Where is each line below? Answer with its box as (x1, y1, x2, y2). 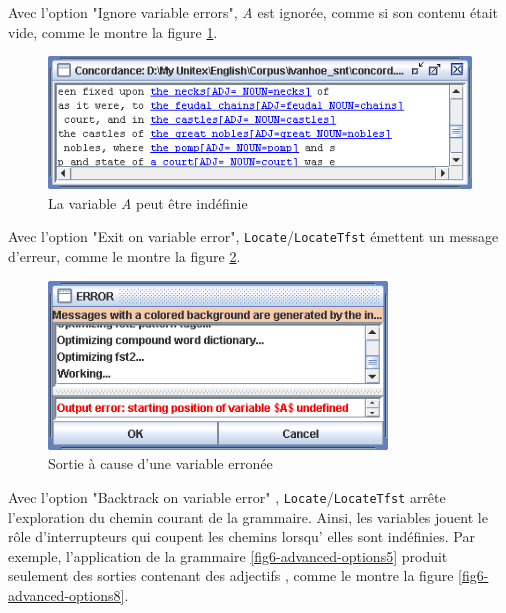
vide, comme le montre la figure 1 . (8, 21, 218, 42)
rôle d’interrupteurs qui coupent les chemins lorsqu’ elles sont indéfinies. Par (8, 526, 475, 547)
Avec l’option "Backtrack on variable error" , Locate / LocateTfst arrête (8, 487, 446, 508)
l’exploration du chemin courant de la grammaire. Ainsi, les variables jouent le (8, 506, 488, 527)
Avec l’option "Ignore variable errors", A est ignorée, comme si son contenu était (8, 2, 498, 22)
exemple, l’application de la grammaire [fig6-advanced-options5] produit (8, 545, 448, 566)
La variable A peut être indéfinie (48, 192, 248, 213)
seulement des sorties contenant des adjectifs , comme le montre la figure (8, 565, 454, 586)
